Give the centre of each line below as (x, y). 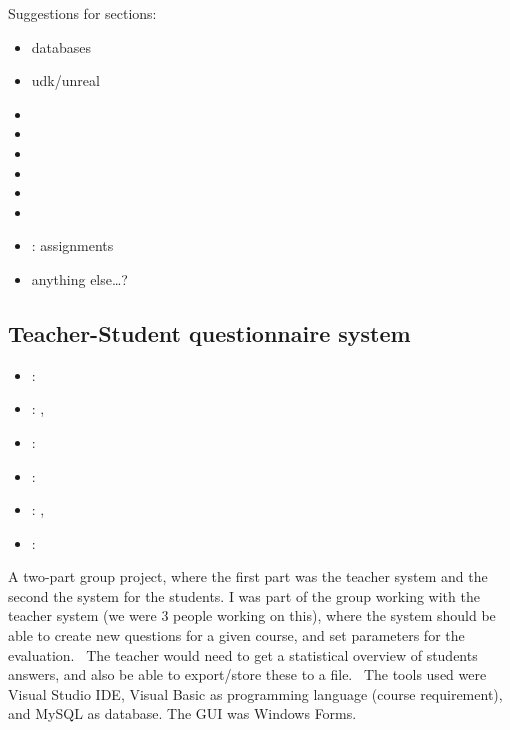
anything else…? (79, 278)
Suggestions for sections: (82, 13)
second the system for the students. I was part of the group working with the (244, 595)
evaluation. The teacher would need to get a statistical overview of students (243, 654)
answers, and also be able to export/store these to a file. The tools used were (247, 674)
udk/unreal (65, 80)
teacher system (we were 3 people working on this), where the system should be (252, 615)
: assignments (72, 245)
